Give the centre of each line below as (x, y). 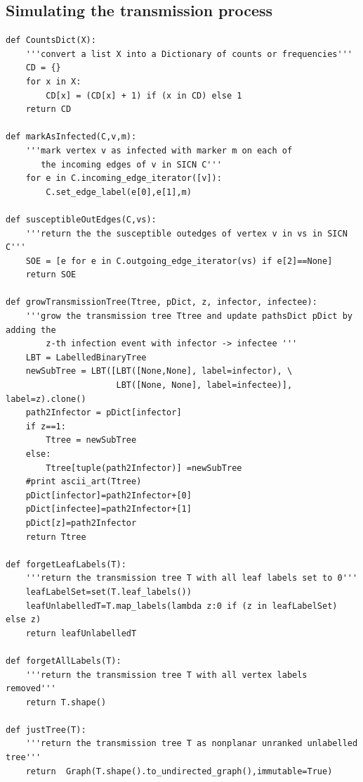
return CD (48, 109)
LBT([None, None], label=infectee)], (204, 385)
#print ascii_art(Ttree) (84, 482)
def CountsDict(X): (51, 40)
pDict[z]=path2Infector (81, 523)
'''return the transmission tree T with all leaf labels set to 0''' (192, 578)
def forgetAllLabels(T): (64, 661)
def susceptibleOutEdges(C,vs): (81, 219)
